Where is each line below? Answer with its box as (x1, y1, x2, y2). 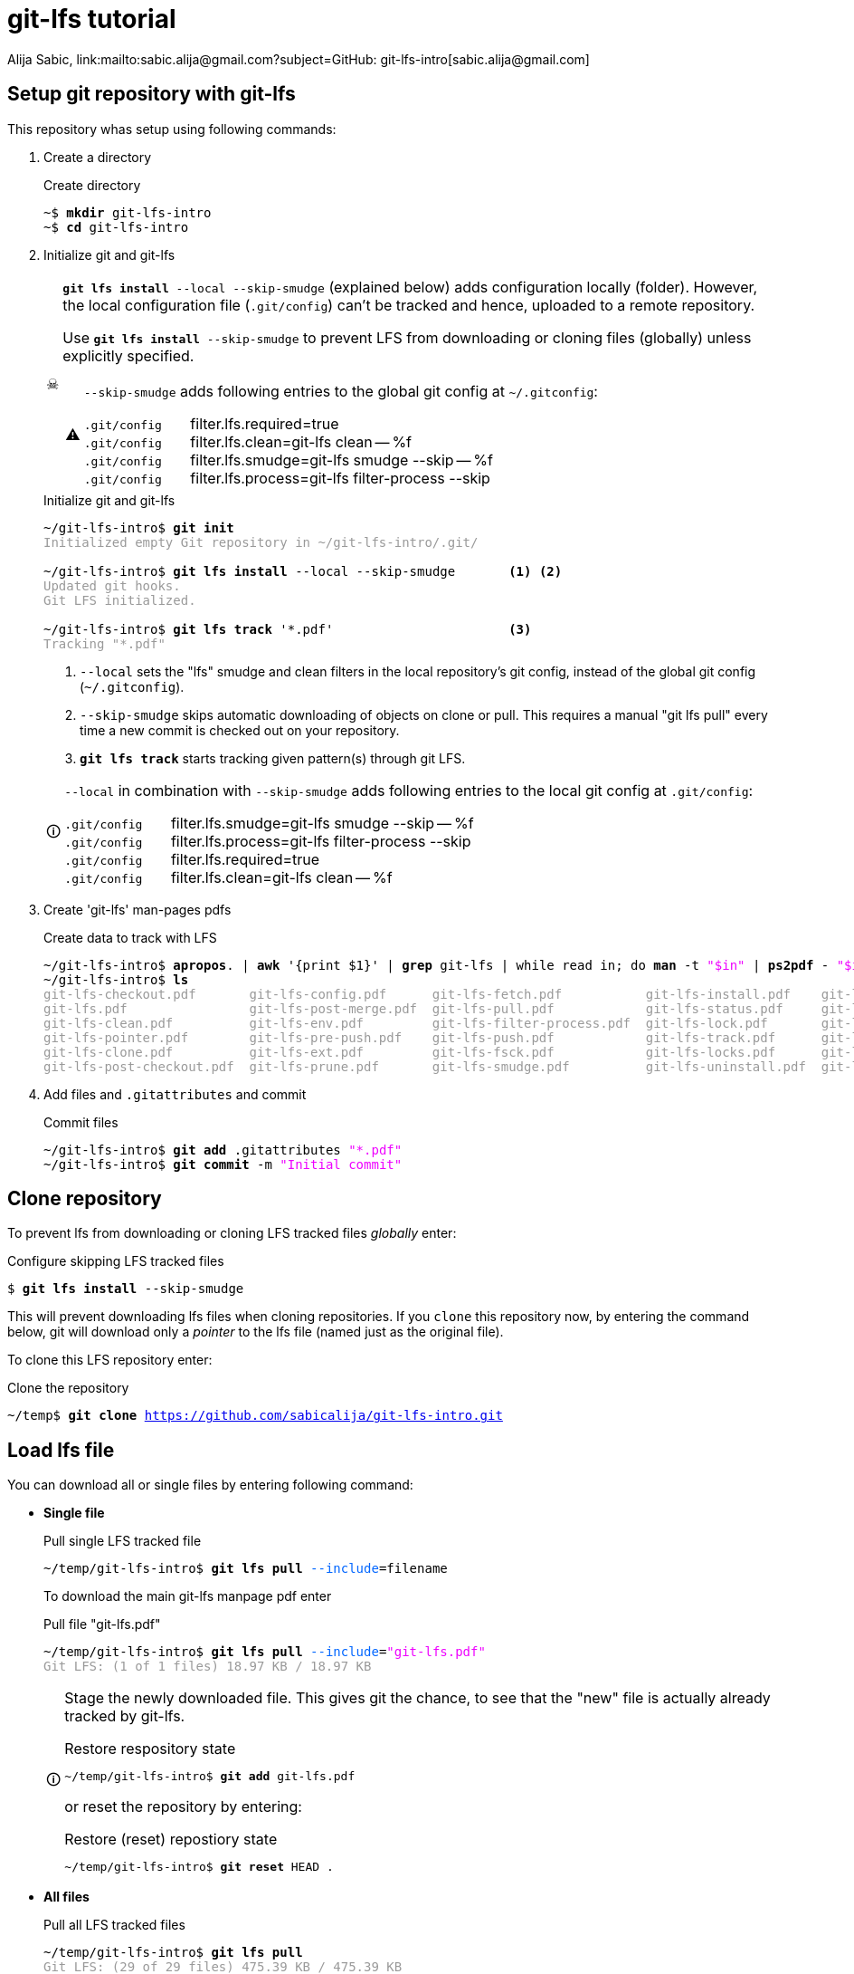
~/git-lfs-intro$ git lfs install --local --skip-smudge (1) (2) (43, 563, 563, 579)
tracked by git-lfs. (64, 1707, 185, 1726)
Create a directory (43, 149, 152, 165)
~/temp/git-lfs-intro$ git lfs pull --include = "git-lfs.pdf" (43, 1644, 486, 1660)
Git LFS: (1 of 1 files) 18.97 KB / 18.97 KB (43, 1659, 372, 1674)
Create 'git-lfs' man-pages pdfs (43, 901, 232, 917)
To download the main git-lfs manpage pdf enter (43, 1588, 332, 1605)
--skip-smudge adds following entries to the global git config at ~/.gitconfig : (83, 381, 598, 400)
